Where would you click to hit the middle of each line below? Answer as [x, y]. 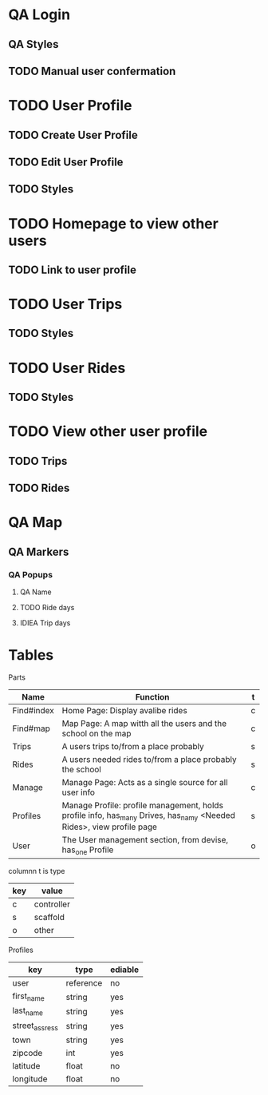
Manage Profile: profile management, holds [142, 805]
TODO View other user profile [108, 432]
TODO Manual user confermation [92, 71]
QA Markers [39, 551]
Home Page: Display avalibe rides [124, 710]
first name [29, 997]
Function [152, 696]
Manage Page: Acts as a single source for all [145, 782]
